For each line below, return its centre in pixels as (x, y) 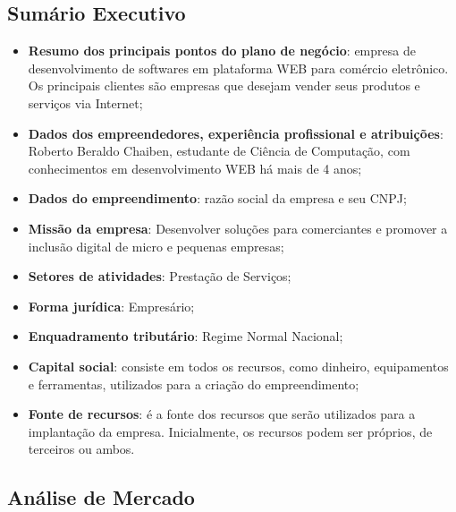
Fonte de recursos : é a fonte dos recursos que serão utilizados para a (222, 414)
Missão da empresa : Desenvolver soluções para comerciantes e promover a (238, 228)
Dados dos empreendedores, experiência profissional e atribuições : (236, 133)
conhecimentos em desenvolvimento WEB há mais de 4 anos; (195, 168)
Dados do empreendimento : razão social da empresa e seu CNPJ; (217, 198)
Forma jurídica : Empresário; (111, 306)
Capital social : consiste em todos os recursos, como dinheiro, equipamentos (238, 366)
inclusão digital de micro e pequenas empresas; (156, 246)
